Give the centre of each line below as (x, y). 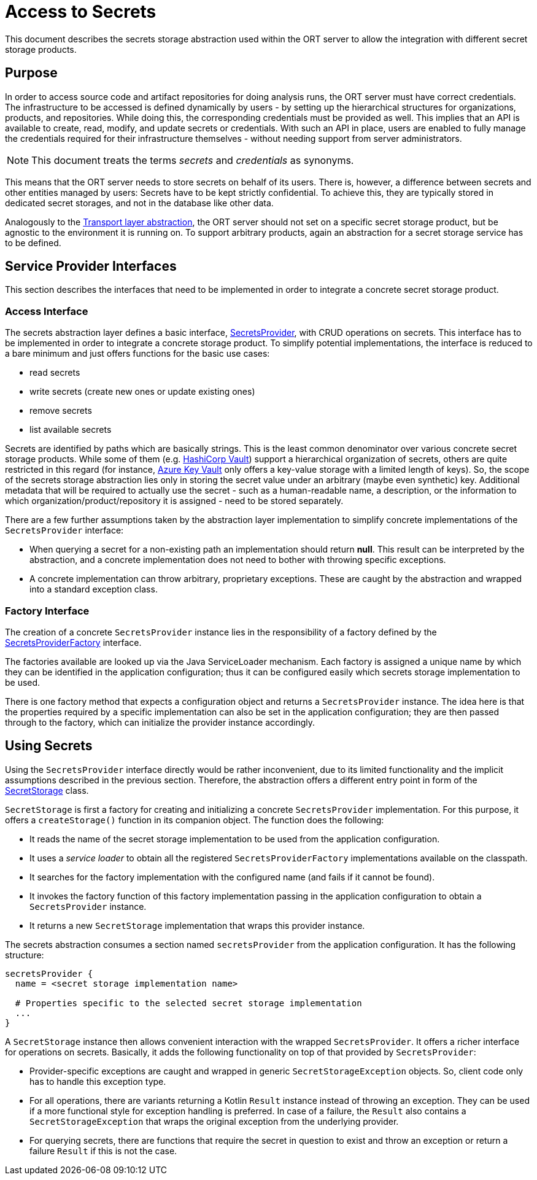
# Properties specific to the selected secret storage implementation (188, 1003)
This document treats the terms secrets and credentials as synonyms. (193, 160)
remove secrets (61, 411)
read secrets (55, 373)
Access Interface (47, 311)
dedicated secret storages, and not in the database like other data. (139, 203)
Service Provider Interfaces (91, 266)
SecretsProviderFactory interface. (73, 642)
